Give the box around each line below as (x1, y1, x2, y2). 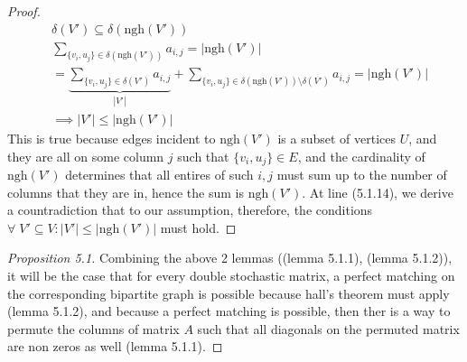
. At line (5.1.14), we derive (302, 182, 453, 201)
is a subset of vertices (277, 129, 397, 148)
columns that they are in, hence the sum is (7, 182, 244, 201)
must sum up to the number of (276, 165, 447, 184)
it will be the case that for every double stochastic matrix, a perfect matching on (7, 266, 455, 285)
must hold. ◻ (160, 218, 237, 237)
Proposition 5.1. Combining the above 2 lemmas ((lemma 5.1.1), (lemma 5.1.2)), (7, 248, 453, 267)
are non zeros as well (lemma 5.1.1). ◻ (7, 337, 223, 356)
